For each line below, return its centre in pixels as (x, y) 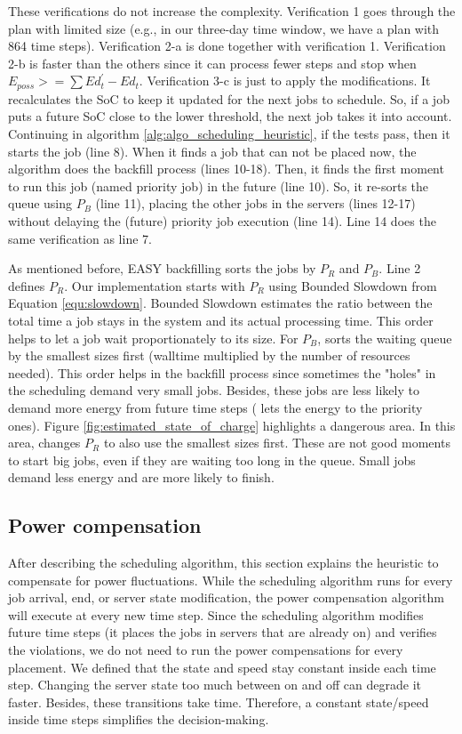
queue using (40, 203)
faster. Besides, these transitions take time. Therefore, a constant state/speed (219, 702)
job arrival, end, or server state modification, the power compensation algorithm (226, 597)
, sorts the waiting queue (385, 338)
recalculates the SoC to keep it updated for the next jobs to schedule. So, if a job (229, 98)
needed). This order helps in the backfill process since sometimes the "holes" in (222, 372)
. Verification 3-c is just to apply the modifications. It (285, 81)
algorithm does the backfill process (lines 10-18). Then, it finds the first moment (226, 169)
